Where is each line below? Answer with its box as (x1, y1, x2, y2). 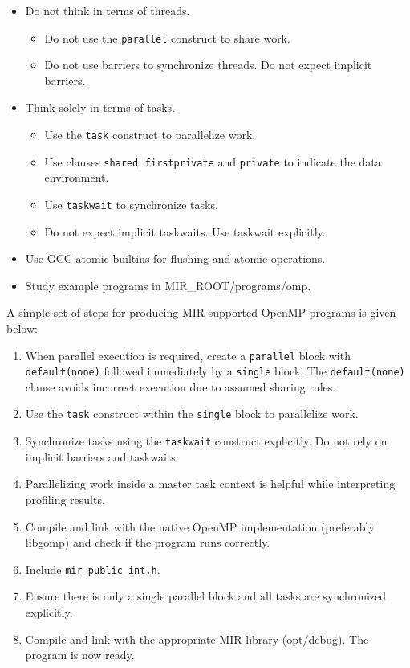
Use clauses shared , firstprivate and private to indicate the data (44, 153, 381, 170)
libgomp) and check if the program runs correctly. (25, 534, 270, 551)
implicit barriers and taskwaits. (25, 448, 179, 465)
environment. (44, 169, 109, 186)
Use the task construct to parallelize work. (44, 126, 256, 143)
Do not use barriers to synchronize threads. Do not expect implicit (44, 56, 372, 73)
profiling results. (25, 490, 105, 507)
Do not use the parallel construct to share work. (44, 29, 290, 46)
